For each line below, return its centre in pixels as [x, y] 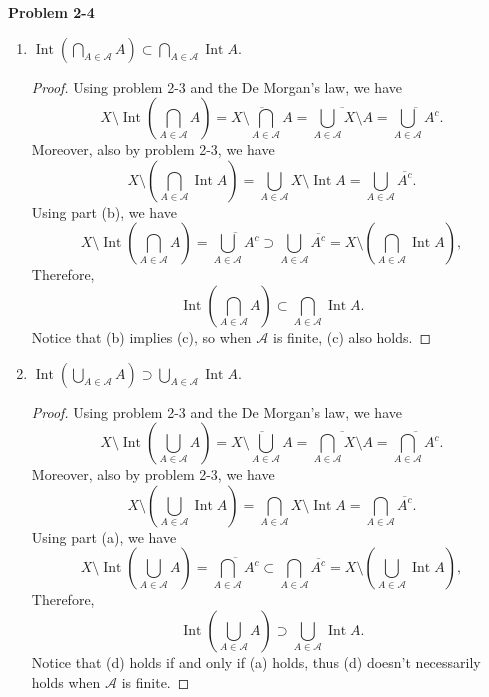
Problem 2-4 [51, 12]
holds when [66, 681]
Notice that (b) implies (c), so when [141, 336]
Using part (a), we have [104, 536]
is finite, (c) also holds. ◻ [352, 336]
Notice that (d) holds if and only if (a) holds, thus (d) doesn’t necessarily [256, 661]
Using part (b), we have [104, 211]
